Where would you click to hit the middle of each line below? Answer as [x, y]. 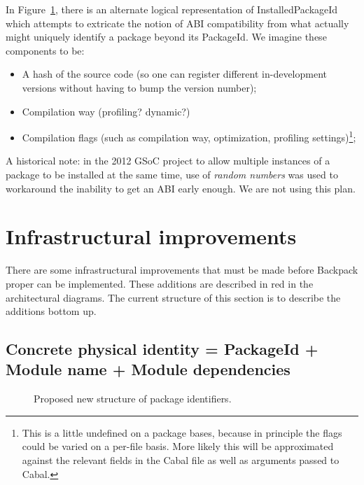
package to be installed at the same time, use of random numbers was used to [172, 174]
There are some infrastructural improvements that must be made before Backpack [182, 270]
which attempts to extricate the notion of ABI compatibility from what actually [177, 23]
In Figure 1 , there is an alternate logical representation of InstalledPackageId [172, 9]
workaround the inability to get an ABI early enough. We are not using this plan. [181, 188]
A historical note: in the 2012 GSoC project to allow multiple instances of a [168, 161]
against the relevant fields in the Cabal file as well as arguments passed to [181, 460]
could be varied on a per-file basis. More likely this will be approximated [178, 446]
